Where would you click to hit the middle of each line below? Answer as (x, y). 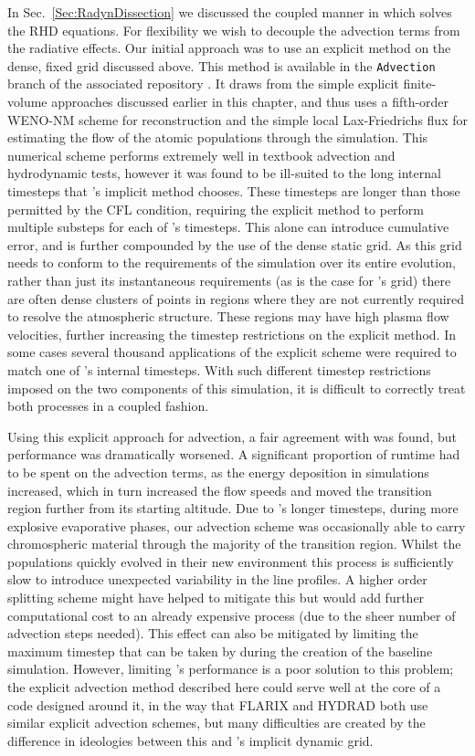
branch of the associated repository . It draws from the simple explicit (203, 84)
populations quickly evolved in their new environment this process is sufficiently (231, 561)
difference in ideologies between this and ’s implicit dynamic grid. (190, 740)
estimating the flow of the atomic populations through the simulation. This (218, 137)
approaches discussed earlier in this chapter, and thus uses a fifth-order (250, 102)
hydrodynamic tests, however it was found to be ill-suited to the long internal (224, 173)
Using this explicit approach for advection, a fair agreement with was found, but (232, 436)
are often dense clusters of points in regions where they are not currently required (236, 298)
